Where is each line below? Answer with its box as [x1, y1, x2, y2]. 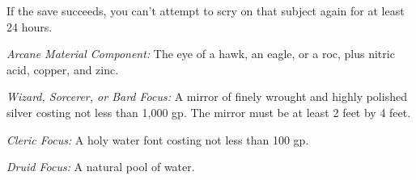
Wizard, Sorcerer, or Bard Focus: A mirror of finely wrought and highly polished [6, 88, 407, 105]
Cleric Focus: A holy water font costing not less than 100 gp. [6, 131, 309, 148]
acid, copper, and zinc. [6, 61, 119, 77]
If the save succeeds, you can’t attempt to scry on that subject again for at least [6, 2, 405, 19]
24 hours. [6, 18, 53, 35]
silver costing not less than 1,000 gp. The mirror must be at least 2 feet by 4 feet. [6, 103, 411, 120]
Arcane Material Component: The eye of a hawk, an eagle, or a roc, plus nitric [6, 45, 395, 62]
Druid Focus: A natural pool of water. [6, 158, 195, 175]
